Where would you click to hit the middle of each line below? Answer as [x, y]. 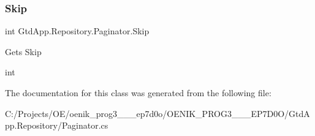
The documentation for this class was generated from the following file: [138, 93]
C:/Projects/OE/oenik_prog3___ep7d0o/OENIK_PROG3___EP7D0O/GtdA [157, 113]
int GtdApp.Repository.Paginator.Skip [77, 31]
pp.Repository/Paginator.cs [57, 125]
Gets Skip [23, 51]
